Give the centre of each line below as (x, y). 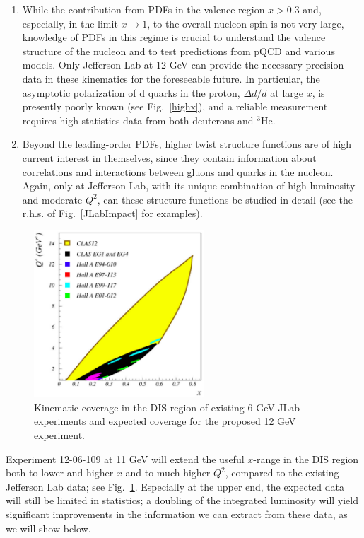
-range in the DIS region (306, 458)
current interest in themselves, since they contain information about (169, 157)
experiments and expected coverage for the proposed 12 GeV (165, 421)
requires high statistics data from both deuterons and (138, 120)
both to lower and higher (60, 473)
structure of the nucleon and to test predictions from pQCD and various (178, 51)
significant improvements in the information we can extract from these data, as (177, 514)
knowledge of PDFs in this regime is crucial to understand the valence (174, 37)
